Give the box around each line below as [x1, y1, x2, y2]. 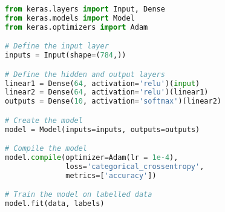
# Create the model [5, 116, 83, 125]
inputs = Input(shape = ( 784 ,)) [5, 51, 126, 60]
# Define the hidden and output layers [5, 70, 165, 79]
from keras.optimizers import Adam [5, 22, 148, 31]
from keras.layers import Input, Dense [5, 5, 165, 13]
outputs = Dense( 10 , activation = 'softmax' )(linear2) [5, 97, 222, 106]
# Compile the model [5, 144, 88, 153]
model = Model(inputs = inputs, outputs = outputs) [5, 125, 200, 134]
